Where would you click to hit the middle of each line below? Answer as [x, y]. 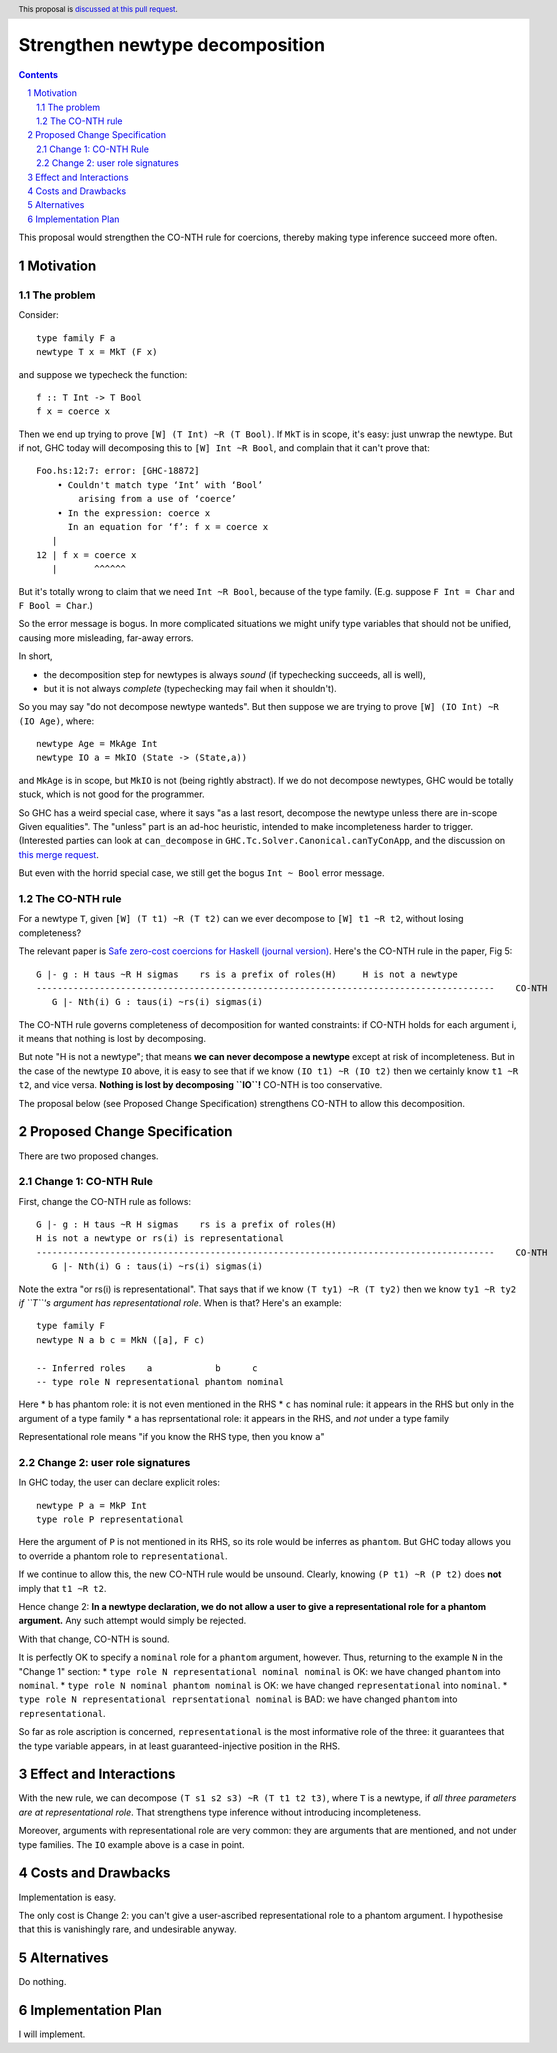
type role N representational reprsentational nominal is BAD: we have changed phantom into [238, 1699]
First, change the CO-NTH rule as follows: [105, 1201]
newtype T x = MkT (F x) [97, 352]
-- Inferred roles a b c [147, 1368]
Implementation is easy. [67, 1897]
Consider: [38, 315]
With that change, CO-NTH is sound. [94, 1639]
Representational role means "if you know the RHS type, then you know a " [171, 1437]
